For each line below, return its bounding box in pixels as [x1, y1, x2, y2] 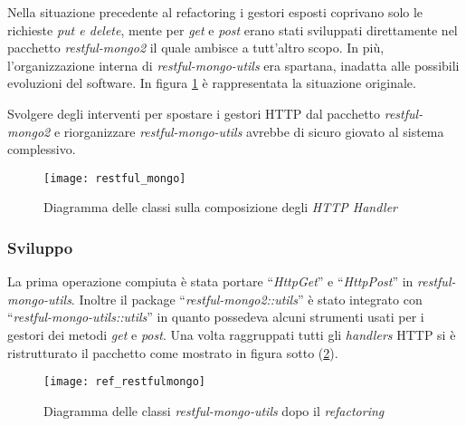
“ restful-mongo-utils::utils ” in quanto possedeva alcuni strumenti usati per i [7, 307, 424, 326]
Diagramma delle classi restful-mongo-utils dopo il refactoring [43, 401, 385, 420]
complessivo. [7, 140, 76, 159]
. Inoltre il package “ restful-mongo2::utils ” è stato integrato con [71, 289, 423, 308]
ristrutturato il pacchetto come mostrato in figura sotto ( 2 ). [7, 343, 338, 362]
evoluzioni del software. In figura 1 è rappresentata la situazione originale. [7, 73, 416, 92]
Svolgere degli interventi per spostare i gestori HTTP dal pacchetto [7, 103, 381, 122]
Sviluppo [7, 236, 73, 258]
